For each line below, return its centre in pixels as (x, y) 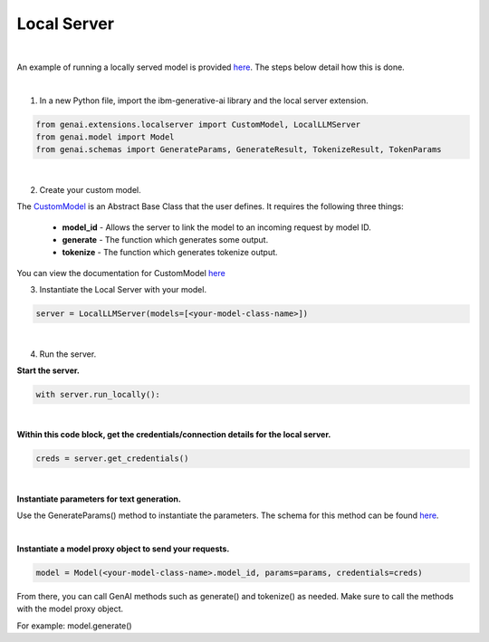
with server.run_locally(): (98, 394)
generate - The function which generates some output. (165, 240)
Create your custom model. (90, 189)
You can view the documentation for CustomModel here (121, 273)
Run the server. (68, 354)
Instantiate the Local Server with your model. (123, 290)
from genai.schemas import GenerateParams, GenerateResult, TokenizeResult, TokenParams (239, 150)
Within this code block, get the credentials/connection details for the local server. (174, 435)
